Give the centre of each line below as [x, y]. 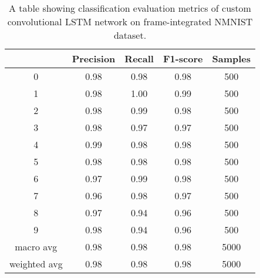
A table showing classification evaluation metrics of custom [130, 8]
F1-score [183, 58]
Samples [232, 58]
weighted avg [36, 264]
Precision [94, 58]
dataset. [130, 35]
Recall [139, 58]
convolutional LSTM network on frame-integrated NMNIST [130, 21]
